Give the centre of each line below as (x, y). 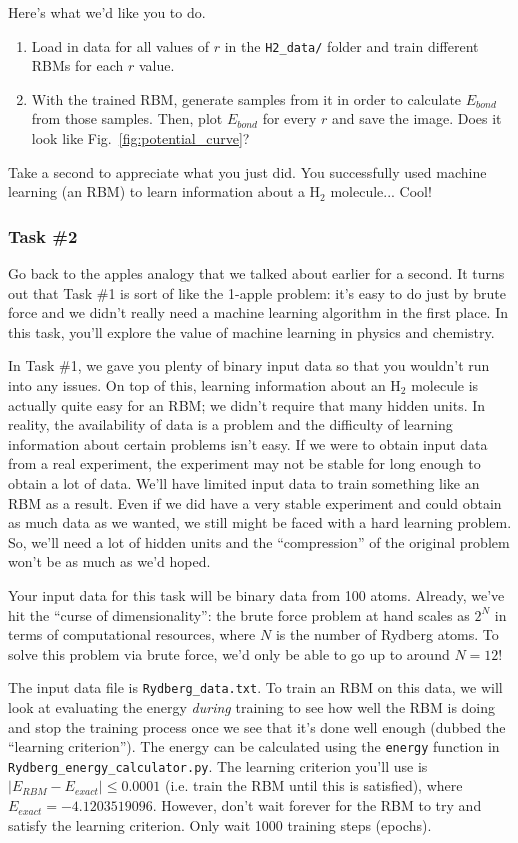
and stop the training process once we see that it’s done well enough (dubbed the (257, 726)
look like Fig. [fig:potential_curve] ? (140, 138)
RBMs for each (77, 65)
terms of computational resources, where (132, 634)
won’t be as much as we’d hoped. (109, 561)
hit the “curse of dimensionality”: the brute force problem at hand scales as (239, 614)
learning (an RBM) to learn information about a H (164, 191)
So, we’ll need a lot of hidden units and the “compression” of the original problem (259, 541)
